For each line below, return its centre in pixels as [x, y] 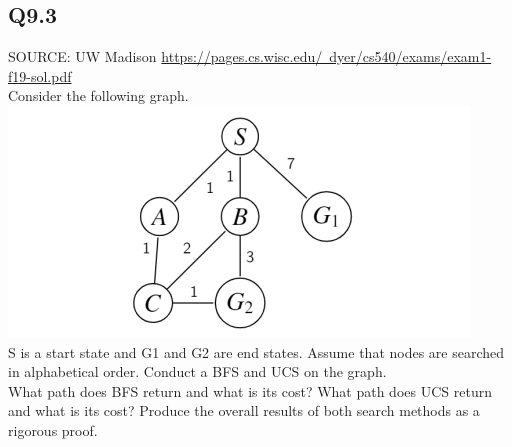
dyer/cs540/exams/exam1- [410, 56]
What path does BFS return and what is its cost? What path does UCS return [250, 390]
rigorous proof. [53, 429]
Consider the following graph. [98, 95]
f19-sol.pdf [40, 75]
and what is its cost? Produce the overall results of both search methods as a [244, 410]
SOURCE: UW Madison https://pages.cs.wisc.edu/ [165, 56]
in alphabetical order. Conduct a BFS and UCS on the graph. [197, 371]
